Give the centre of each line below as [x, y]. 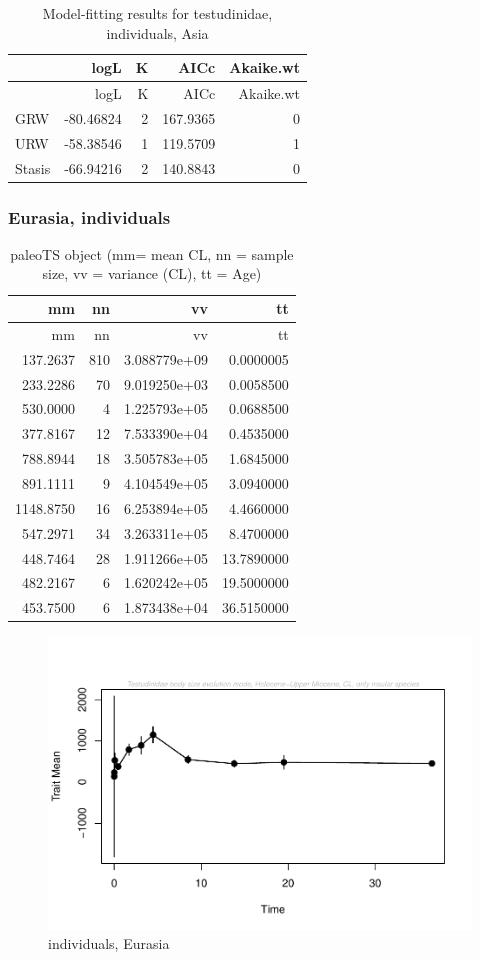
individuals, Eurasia [109, 943]
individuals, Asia [157, 32]
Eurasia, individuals [89, 216]
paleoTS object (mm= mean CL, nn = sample [152, 253]
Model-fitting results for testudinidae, [157, 13]
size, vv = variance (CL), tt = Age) [152, 273]
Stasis [33, 167]
